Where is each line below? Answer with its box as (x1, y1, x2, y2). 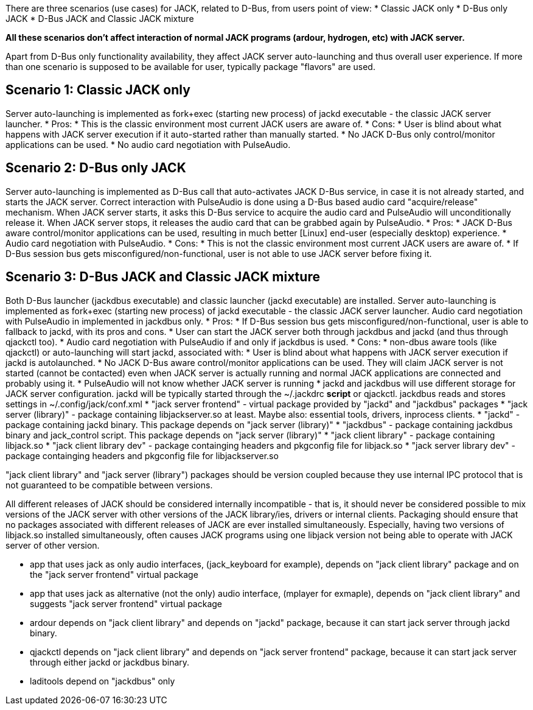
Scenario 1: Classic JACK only (5, 82, 190, 98)
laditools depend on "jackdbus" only (30, 675, 175, 686)
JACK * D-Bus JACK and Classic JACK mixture (5, 13, 194, 24)
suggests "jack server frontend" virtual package (30, 598, 223, 609)
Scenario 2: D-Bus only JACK (5, 160, 186, 176)
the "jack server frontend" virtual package (30, 569, 198, 580)
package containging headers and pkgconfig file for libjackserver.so (5, 450, 279, 461)
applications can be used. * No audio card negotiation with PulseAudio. (5, 139, 291, 150)
